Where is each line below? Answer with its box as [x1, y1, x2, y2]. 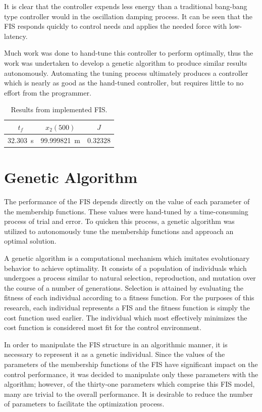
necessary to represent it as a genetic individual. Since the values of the [4, 349, 225, 359]
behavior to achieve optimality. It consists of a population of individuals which [4, 262, 247, 273]
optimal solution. [4, 236, 57, 246]
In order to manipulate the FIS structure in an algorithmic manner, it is [4, 339, 228, 349]
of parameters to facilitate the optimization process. [4, 398, 165, 409]
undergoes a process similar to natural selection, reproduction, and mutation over [4, 272, 256, 283]
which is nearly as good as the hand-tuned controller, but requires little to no [4, 77, 244, 88]
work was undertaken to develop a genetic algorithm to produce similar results [4, 57, 247, 68]
